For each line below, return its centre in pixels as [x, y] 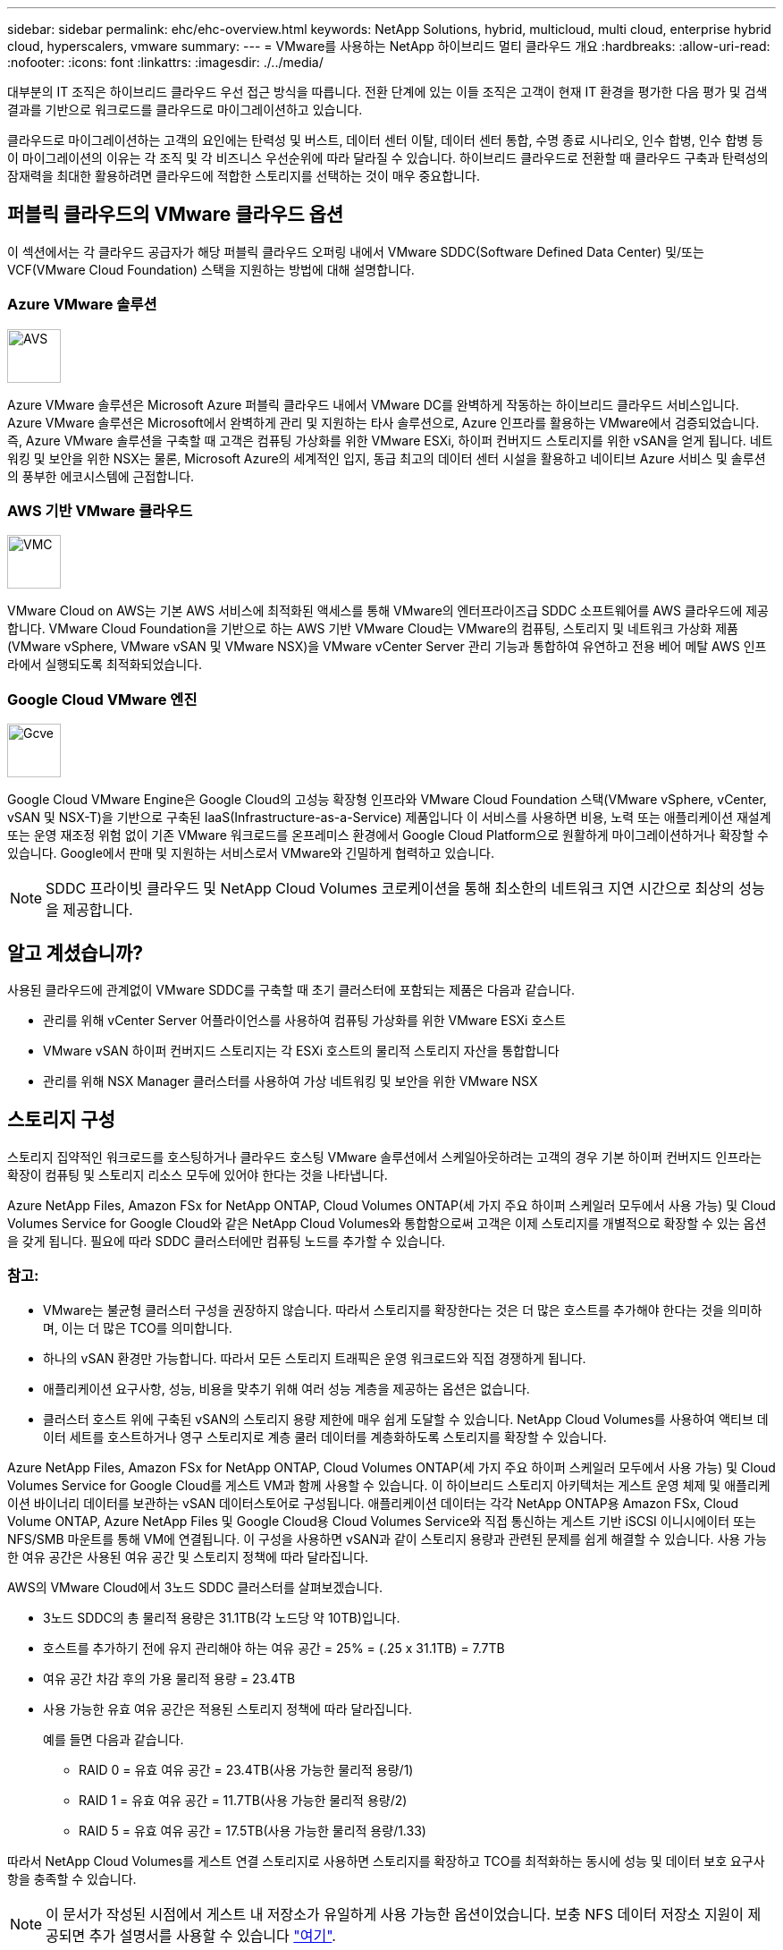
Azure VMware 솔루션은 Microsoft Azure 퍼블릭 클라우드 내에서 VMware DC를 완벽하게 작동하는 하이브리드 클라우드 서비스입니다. [373, 404]
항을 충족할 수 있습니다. [72, 1878]
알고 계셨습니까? [75, 953]
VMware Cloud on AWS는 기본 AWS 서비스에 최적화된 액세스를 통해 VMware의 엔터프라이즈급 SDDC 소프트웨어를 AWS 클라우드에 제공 [388, 611]
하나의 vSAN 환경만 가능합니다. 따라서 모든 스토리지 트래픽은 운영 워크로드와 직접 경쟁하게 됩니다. [315, 1358]
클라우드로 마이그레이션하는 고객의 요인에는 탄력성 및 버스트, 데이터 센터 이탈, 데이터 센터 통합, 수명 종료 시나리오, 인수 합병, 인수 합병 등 [385, 140]
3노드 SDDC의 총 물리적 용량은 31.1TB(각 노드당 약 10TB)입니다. [222, 1617]
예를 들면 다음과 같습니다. [114, 1739]
